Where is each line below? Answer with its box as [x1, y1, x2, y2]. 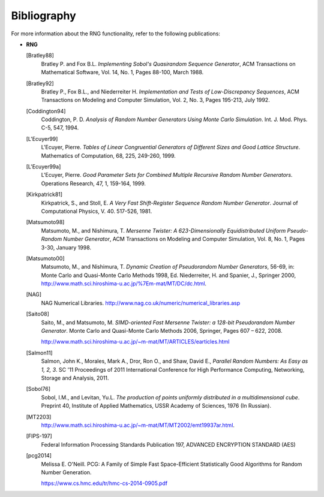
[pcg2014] [26, 452, 52, 459]
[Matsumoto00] [26, 255, 65, 262]
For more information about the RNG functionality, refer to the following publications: [11, 30, 220, 37]
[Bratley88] [26, 52, 54, 59]
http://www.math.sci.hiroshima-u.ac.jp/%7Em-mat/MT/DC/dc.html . [41, 280, 207, 287]
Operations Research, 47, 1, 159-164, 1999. [41, 180, 146, 187]
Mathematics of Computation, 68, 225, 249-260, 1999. [41, 152, 176, 159]
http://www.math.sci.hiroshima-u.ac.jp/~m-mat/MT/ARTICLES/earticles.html [41, 338, 230, 345]
